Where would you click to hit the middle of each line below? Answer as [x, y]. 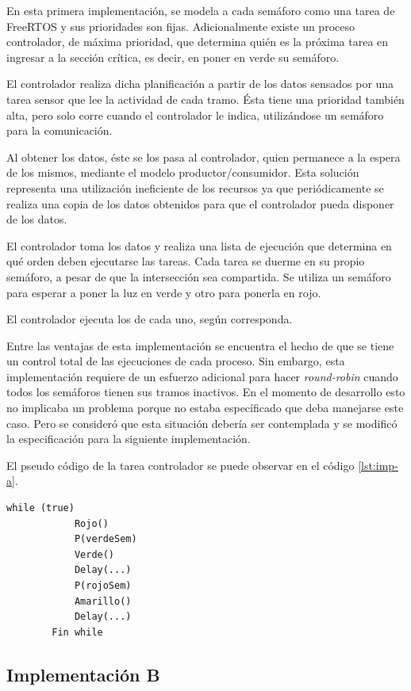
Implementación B [83, 674]
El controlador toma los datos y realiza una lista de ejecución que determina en [199, 245]
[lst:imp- [378, 465]
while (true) [40, 508]
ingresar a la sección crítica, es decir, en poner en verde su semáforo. [173, 57]
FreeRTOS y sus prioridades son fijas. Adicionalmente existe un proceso [181, 26]
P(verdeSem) [106, 539]
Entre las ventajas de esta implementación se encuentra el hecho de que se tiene [200, 345]
